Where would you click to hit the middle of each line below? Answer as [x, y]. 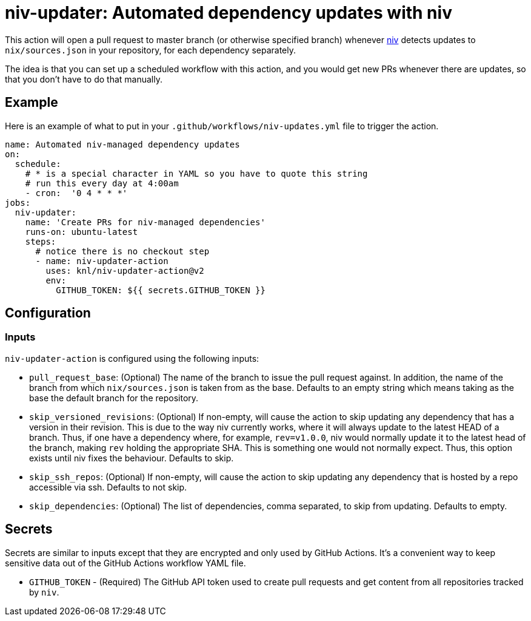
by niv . [44, 592]
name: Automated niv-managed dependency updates [122, 144]
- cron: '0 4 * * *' [76, 193]
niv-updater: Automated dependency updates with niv [229, 13]
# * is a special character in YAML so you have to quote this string [196, 173]
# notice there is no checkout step [122, 251]
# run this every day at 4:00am [102, 183]
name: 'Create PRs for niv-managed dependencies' [145, 222]
